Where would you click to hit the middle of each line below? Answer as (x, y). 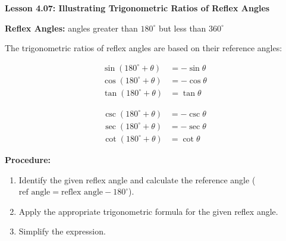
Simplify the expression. (62, 231)
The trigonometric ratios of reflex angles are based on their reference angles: (144, 48)
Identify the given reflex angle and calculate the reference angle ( (137, 179)
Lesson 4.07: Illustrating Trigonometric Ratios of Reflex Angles (137, 8)
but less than (182, 28)
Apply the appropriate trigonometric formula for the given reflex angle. (148, 211)
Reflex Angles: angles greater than (71, 28)
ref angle (34, 193)
